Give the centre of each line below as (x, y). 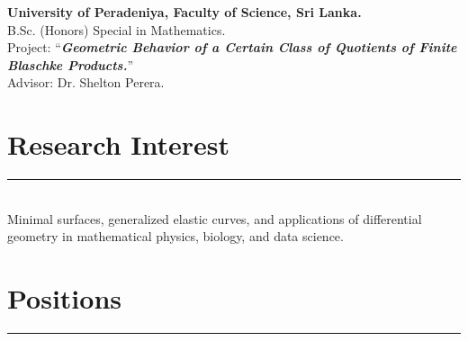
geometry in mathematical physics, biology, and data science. (175, 236)
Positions (65, 298)
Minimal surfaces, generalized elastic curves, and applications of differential (215, 218)
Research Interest (119, 144)
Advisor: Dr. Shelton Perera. (86, 82)
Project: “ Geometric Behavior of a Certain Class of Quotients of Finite (232, 47)
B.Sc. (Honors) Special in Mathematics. (117, 29)
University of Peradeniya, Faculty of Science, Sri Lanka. (184, 12)
